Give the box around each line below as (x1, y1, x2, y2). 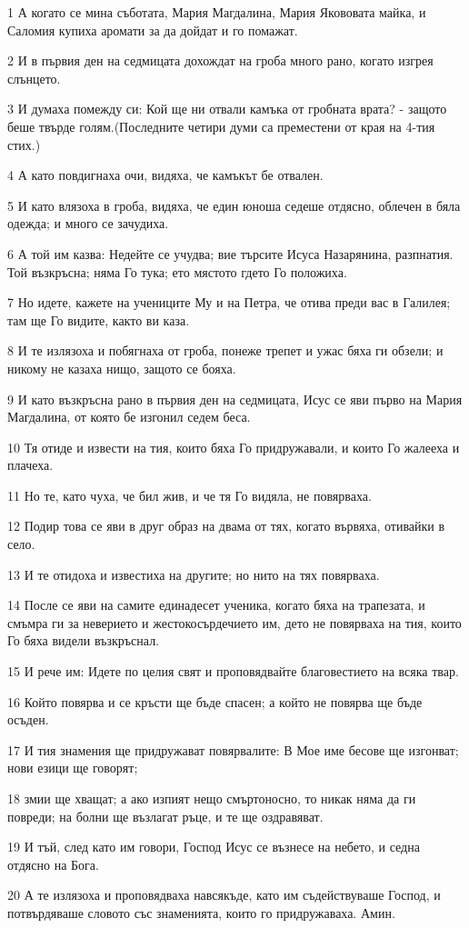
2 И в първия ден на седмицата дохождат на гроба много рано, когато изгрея (7, 51, 434, 70)
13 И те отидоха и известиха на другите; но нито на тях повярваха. (7, 564, 380, 584)
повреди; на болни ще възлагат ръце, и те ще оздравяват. (7, 806, 324, 825)
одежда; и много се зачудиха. (7, 214, 169, 233)
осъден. (7, 710, 49, 729)
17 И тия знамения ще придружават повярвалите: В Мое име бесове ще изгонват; (7, 740, 459, 759)
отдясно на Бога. (7, 854, 99, 873)
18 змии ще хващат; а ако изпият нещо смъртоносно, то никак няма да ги (7, 789, 416, 807)
